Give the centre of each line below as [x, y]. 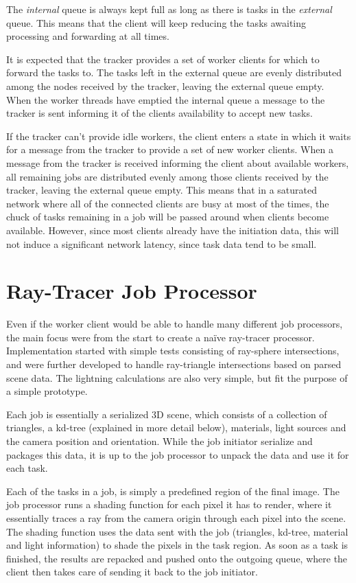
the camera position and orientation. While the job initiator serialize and [159, 441]
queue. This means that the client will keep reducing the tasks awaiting [156, 22]
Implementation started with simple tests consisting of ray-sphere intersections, [173, 351]
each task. [27, 468]
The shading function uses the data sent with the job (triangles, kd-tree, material [177, 531]
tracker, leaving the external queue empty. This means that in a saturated [162, 190]
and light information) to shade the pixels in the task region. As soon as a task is [177, 545]
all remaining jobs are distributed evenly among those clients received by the [167, 176]
